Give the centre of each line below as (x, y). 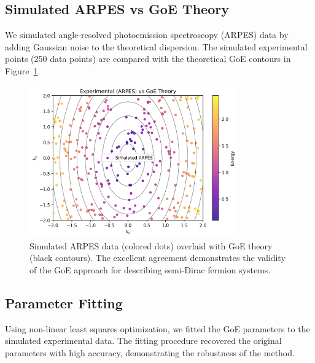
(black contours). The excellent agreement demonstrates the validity (157, 258)
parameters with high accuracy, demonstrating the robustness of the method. (150, 353)
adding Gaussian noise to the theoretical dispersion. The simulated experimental (156, 46)
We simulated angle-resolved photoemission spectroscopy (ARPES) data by (147, 35)
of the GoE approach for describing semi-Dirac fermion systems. (150, 270)
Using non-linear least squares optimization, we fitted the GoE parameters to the (157, 328)
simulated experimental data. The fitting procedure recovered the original (143, 341)
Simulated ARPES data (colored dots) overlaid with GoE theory (151, 245)
